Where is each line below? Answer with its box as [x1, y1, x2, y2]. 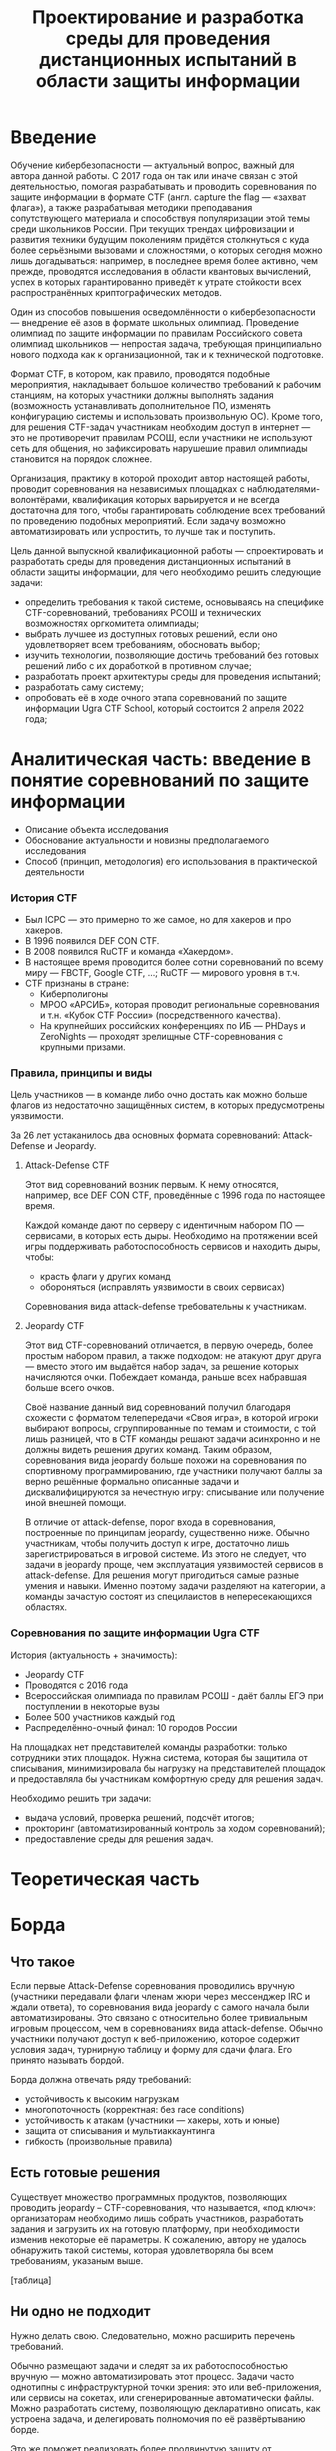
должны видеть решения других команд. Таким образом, [24, 1444, 273, 1456]
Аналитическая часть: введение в [10, 748, 312, 771]
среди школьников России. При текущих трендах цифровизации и [10, 222, 295, 235]
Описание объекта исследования [24, 823, 169, 835]
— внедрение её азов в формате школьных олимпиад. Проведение [10, 316, 300, 328]
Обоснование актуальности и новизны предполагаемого [24, 834, 270, 846]
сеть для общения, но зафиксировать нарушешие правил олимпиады [10, 442, 308, 454]
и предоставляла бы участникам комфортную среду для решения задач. [10, 1772, 324, 1785]
